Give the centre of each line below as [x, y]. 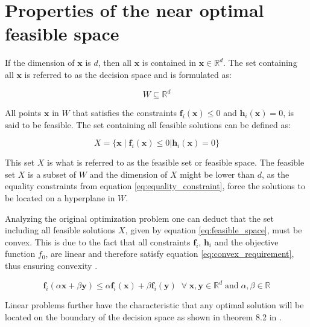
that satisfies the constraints [125, 112]
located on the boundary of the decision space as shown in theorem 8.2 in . [143, 316]
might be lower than [217, 174]
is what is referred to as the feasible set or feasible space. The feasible [176, 162]
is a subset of [52, 174]
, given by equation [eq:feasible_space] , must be [214, 230]
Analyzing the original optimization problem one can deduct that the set [139, 218]
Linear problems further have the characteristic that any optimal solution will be [154, 305]
